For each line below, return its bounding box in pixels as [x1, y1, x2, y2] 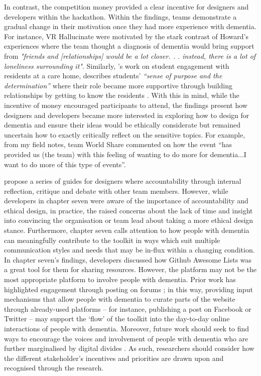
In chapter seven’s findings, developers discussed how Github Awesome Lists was [4, 254, 252, 265]
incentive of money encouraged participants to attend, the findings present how [4, 99, 247, 110]
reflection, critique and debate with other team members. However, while [4, 185, 228, 196]
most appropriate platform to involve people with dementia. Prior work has [4, 274, 236, 285]
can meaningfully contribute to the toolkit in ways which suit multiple [4, 234, 220, 245]
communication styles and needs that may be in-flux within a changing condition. [4, 244, 255, 255]
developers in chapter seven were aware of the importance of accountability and [4, 195, 248, 206]
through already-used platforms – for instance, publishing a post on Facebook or [4, 303, 251, 314]
